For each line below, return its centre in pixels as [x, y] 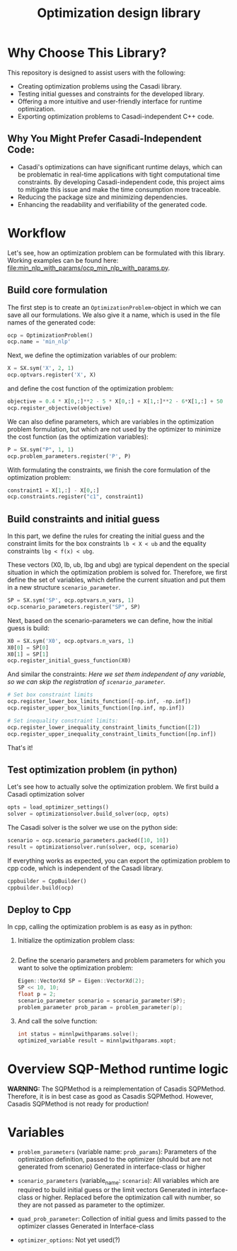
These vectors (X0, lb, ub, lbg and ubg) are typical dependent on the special [118, 565]
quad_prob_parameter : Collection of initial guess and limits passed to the [122, 1219]
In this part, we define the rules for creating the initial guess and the [106, 536]
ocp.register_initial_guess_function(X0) [69, 661]
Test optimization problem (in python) [93, 769]
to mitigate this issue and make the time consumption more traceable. [119, 189]
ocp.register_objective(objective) [60, 408]
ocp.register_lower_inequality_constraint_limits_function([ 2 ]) [104, 727]
